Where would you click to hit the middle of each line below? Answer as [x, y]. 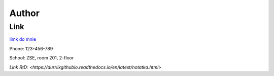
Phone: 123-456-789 [31, 48]
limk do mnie [23, 39]
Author [25, 13]
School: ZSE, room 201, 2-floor [42, 58]
